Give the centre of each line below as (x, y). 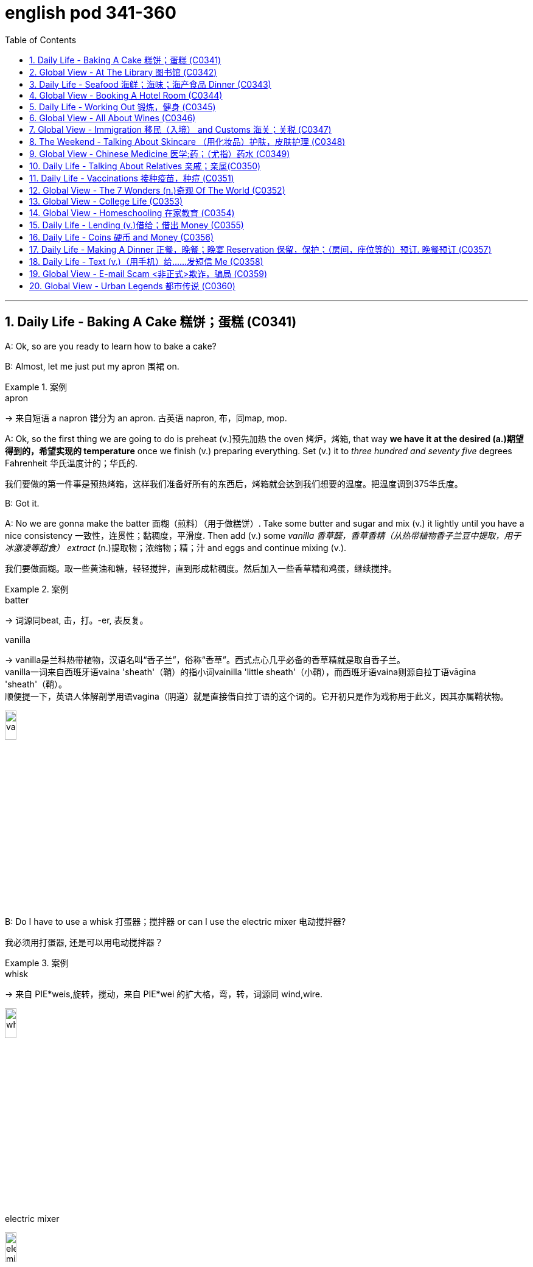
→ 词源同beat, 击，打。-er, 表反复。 (77, 620)
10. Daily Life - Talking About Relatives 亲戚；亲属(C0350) (145, 166)
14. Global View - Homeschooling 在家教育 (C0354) (132, 212)
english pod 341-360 (91, 13)
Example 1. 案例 (36, 387)
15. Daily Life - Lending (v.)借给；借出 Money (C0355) (137, 225)
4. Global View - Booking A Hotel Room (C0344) (126, 95)
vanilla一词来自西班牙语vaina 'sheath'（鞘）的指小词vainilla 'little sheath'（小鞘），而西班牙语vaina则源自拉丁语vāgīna (241, 672)
